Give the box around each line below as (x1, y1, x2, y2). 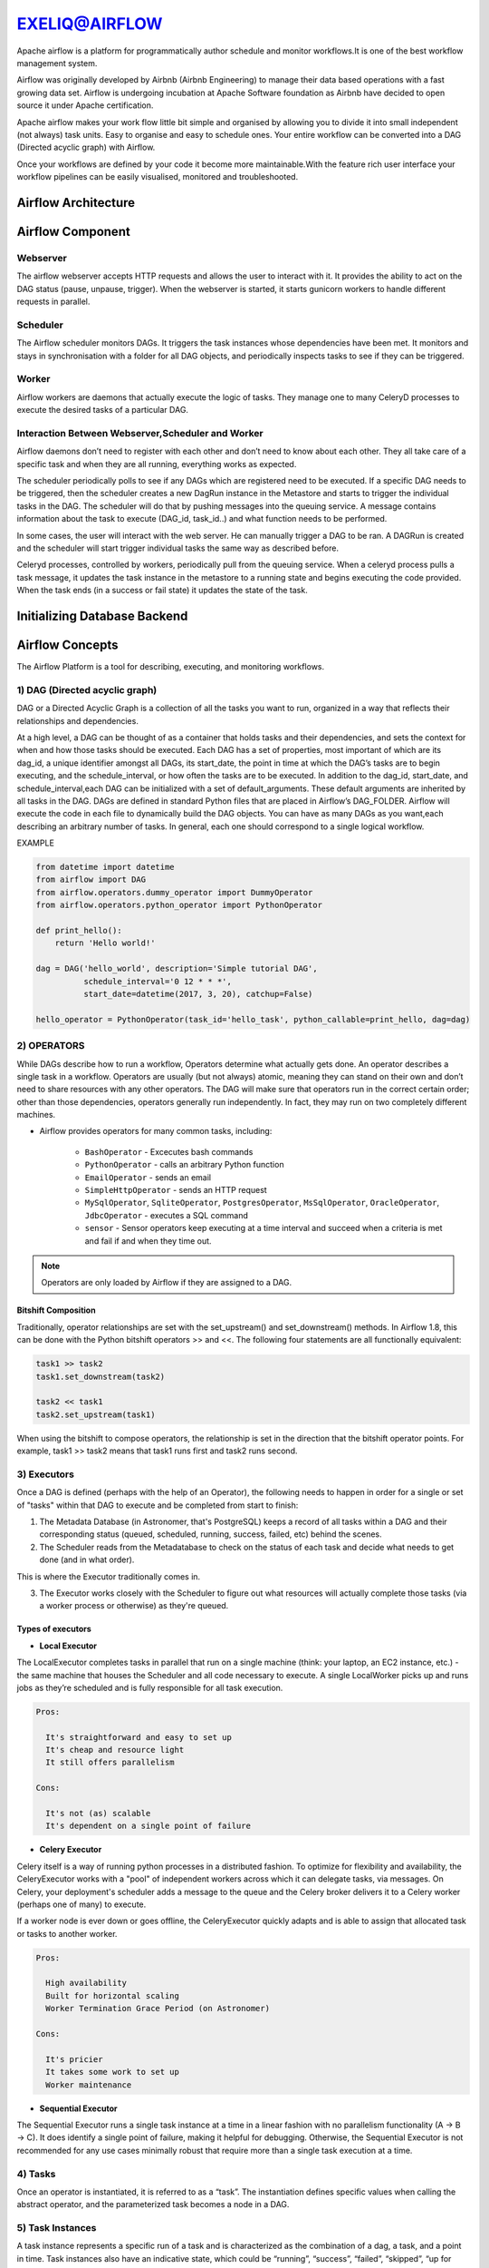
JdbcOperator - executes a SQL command (84, 1209, 248, 1220)
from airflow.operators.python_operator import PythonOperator (35, 900, 323, 911)
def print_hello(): (35, 925, 122, 936)
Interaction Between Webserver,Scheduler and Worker (16, 426, 264, 439)
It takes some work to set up (45, 2067, 180, 2077)
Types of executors (16, 1624, 92, 1635)
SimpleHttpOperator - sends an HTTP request (84, 1185, 267, 1196)
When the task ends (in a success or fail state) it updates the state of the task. (16, 585, 308, 596)
